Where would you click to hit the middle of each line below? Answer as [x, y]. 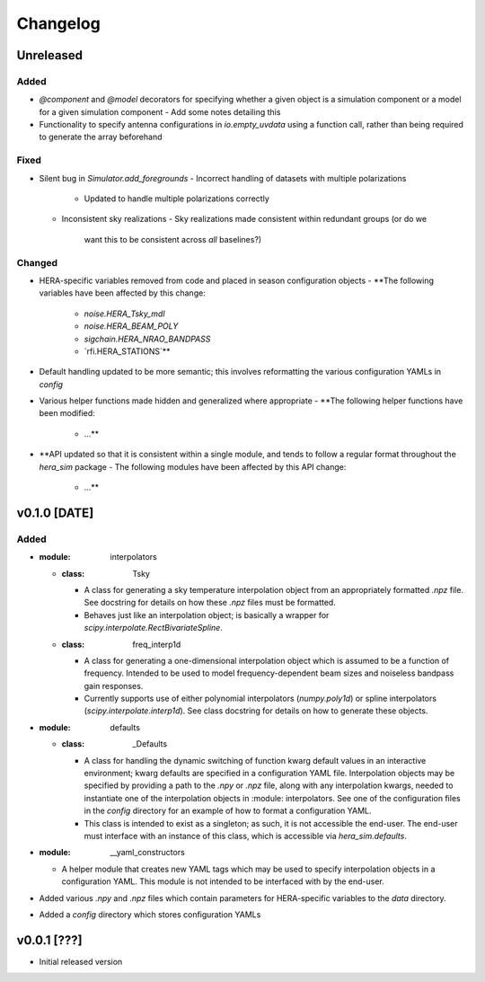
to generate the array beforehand [101, 137]
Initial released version [81, 961]
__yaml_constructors [148, 853]
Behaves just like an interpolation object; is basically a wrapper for [207, 615]
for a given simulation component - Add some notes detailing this [160, 111]
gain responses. [114, 686]
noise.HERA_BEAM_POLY [131, 326]
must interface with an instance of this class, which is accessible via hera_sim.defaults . [246, 836]
